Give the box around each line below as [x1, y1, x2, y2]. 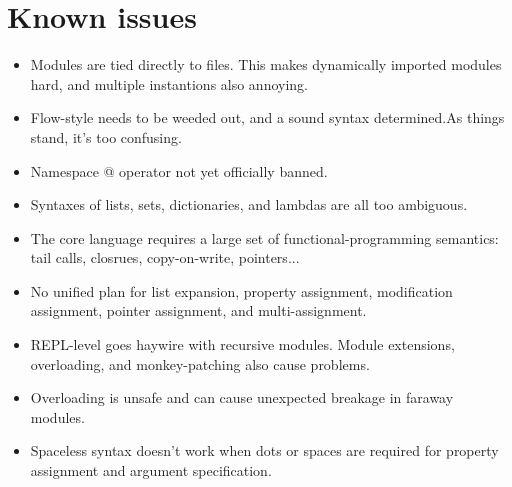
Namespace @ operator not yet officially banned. [30, 160, 328, 181]
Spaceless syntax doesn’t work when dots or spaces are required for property [30, 440, 499, 461]
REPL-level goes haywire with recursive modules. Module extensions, [30, 334, 455, 355]
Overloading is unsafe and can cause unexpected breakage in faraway [30, 387, 454, 408]
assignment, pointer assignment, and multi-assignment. [30, 300, 367, 321]
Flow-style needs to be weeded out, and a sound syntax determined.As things [30, 107, 505, 128]
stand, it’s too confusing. [30, 126, 182, 147]
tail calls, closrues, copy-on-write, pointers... [30, 247, 300, 268]
